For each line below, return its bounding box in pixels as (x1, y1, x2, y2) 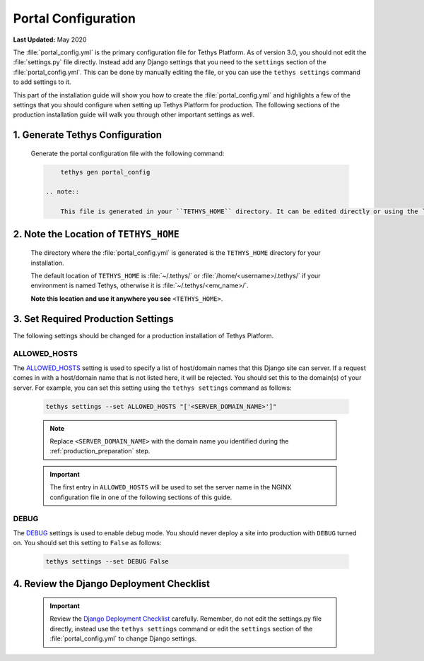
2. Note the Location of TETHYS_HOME (13, 228, 179, 240)
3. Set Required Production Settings (13, 313, 174, 325)
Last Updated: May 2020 (13, 35, 87, 44)
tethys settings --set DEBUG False (45, 558, 169, 566)
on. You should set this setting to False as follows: (13, 539, 162, 547)
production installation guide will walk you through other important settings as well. (13, 110, 255, 119)
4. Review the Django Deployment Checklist (13, 578, 211, 590)
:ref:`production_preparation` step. (49, 447, 151, 455)
